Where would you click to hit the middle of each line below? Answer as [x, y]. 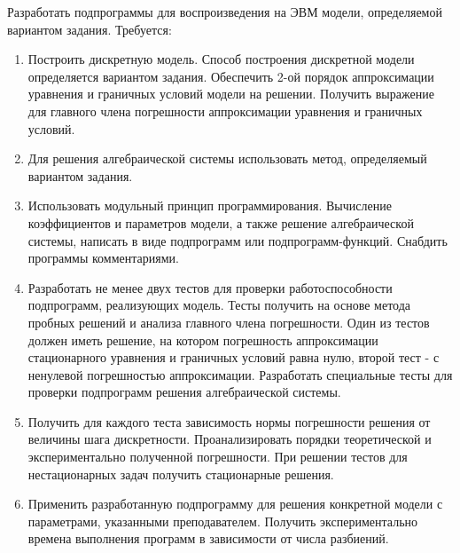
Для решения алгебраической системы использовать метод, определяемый [227, 158]
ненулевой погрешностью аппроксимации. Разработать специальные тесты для [240, 374]
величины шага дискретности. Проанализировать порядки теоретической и [230, 439]
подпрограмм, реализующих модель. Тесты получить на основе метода [219, 305]
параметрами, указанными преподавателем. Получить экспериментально [223, 521]
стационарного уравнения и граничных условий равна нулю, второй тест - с [234, 357]
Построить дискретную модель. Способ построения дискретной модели [221, 59]
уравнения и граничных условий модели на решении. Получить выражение [231, 94]
